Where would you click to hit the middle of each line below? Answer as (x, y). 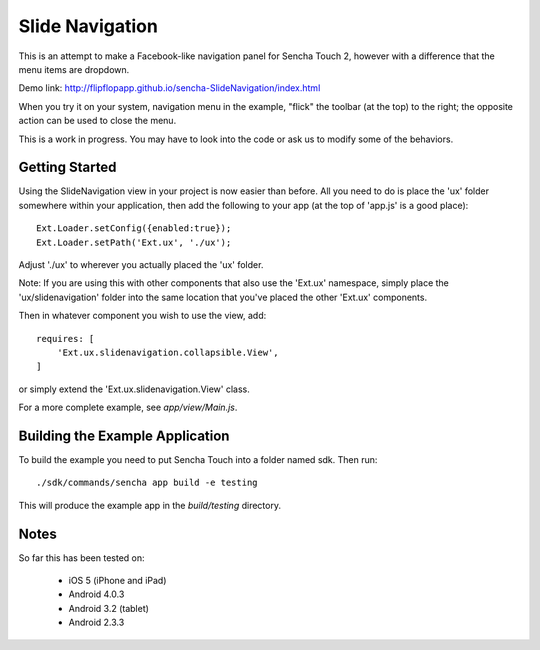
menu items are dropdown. (74, 69)
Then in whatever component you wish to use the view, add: (142, 316)
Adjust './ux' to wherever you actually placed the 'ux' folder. (141, 264)
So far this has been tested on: (81, 557)
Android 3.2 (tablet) (109, 608)
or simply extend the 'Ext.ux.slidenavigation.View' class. (134, 389)
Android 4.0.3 (96, 594)
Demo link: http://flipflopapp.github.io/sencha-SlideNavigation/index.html (169, 88)
